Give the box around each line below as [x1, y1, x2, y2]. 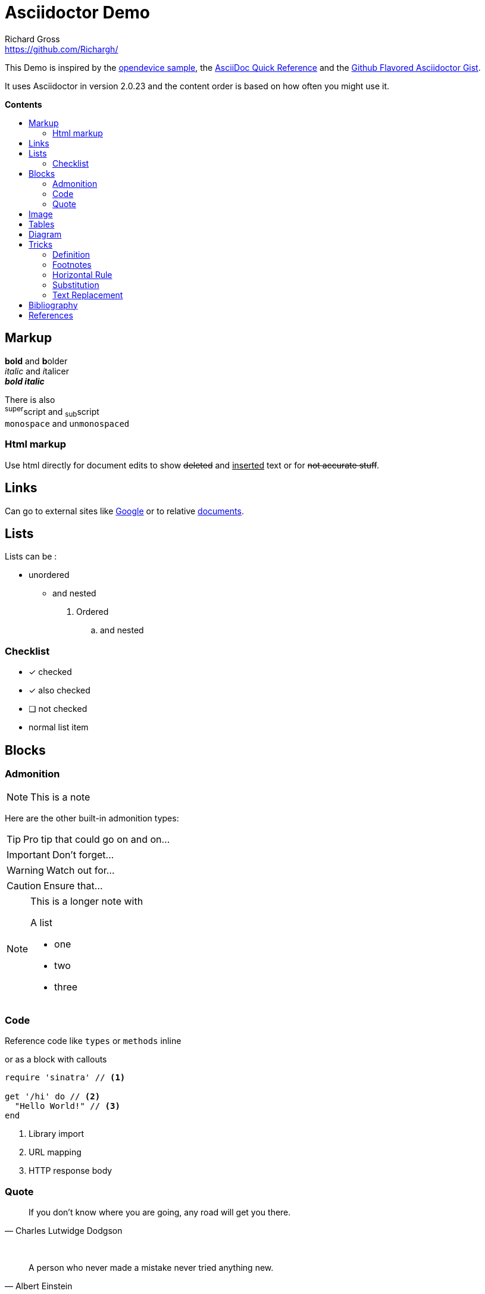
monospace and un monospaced [5, 418, 130, 429]
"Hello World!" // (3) [14, 1101, 120, 1111]
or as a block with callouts [5, 1054, 107, 1065]
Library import [29, 1129, 84, 1139]
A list [30, 917, 53, 929]
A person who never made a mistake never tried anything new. [29, 1262, 274, 1273]
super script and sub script [5, 404, 99, 419]
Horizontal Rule [52, 269, 112, 280]
